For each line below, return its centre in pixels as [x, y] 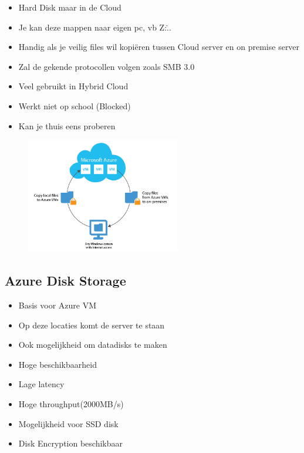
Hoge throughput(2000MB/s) [71, 403]
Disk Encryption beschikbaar [71, 443]
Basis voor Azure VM [58, 305]
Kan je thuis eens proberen [67, 125]
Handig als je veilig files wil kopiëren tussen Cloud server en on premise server [159, 47]
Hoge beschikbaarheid [58, 364]
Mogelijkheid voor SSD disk [68, 423]
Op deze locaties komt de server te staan [92, 325]
